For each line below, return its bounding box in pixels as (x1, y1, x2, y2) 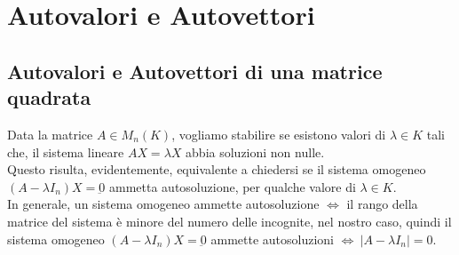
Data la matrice (7, 124, 93, 143)
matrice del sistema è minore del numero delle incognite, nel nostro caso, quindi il (7, 211, 452, 230)
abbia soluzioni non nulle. (186, 142, 325, 161)
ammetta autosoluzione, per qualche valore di (109, 177, 356, 195)
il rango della (346, 195, 418, 213)
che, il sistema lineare (7, 142, 124, 161)
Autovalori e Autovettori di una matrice (7, 57, 383, 84)
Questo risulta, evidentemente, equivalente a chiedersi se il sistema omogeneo (7, 160, 426, 179)
